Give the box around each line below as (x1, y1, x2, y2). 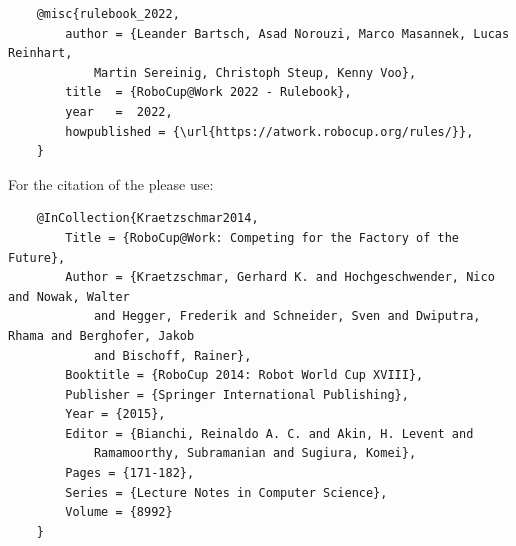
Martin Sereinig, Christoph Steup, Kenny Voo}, (93, 65, 417, 80)
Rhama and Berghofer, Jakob (8, 328, 195, 343)
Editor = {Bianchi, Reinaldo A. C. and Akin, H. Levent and (65, 426, 474, 441)
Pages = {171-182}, (65, 466, 195, 481)
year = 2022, (65, 104, 173, 119)
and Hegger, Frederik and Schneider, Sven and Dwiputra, (93, 309, 481, 324)
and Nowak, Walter (8, 289, 130, 304)
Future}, (8, 250, 66, 265)
